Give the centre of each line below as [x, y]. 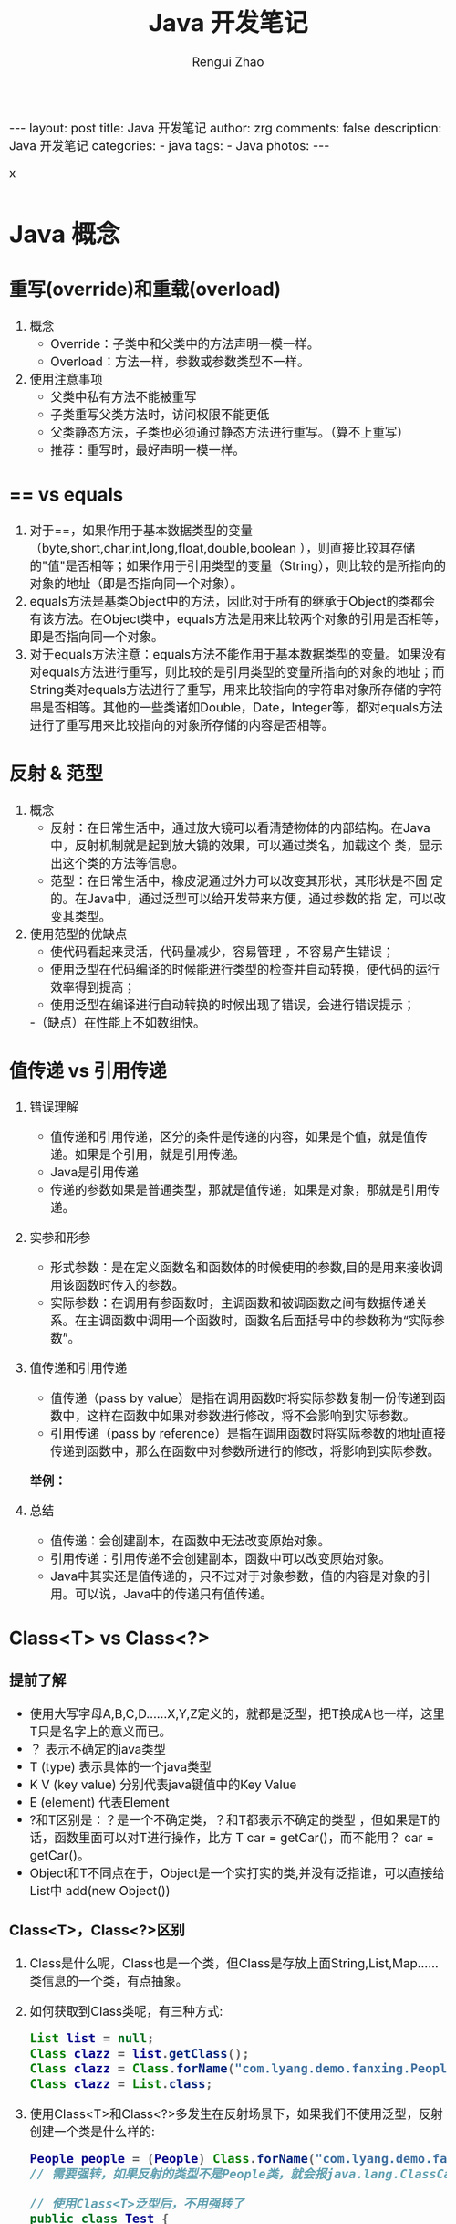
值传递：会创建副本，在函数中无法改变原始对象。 [191, 1540]
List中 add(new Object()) [100, 1891]
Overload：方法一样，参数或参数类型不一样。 [180, 362]
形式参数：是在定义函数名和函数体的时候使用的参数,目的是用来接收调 [247, 1268]
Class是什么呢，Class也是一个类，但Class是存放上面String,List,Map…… [234, 1964]
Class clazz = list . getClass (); [140, 2054]
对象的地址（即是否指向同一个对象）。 [136, 584]
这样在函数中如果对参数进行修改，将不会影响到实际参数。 [251, 1416]
